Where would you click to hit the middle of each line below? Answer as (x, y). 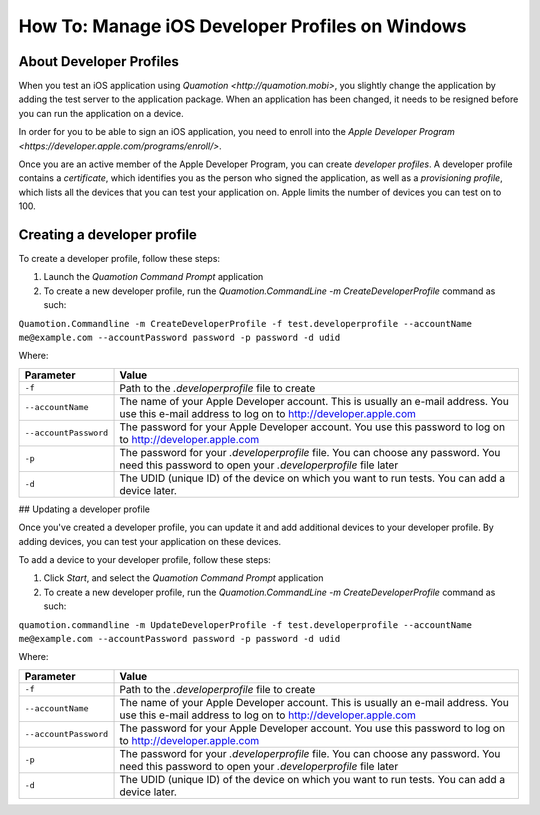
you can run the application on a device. (101, 113)
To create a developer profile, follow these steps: (119, 259)
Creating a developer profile (107, 234)
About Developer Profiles (99, 61)
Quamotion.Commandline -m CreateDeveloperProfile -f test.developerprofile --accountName (245, 323)
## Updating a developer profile (84, 509)
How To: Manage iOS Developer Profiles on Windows (242, 26)
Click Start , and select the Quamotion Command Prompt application (183, 578)
